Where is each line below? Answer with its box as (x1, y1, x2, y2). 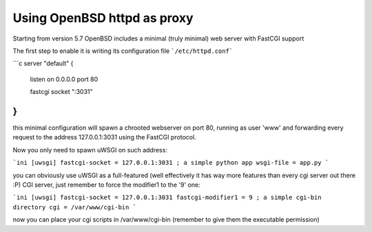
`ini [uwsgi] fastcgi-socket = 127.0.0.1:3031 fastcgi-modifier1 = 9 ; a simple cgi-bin (12, 194, 322, 202)
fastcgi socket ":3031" (30, 88, 93, 96)
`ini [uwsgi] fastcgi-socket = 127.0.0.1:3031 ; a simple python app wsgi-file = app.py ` (12, 159, 329, 167)
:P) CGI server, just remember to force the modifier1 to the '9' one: (12, 181, 200, 189)
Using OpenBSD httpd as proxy (12, 10, 194, 25)
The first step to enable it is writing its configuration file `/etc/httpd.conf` (12, 47, 234, 55)
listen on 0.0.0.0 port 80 (30, 75, 99, 83)
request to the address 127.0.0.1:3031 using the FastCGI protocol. (12, 133, 196, 141)
